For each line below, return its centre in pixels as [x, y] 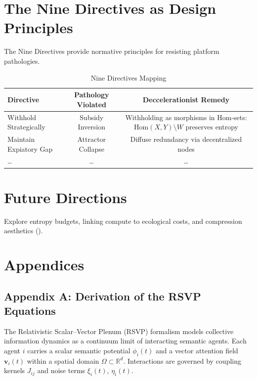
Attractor [92, 139]
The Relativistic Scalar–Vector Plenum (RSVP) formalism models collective [119, 331]
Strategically [26, 127]
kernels [15, 370]
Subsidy [92, 117]
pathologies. [22, 61]
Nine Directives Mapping [128, 77]
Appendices [44, 264]
